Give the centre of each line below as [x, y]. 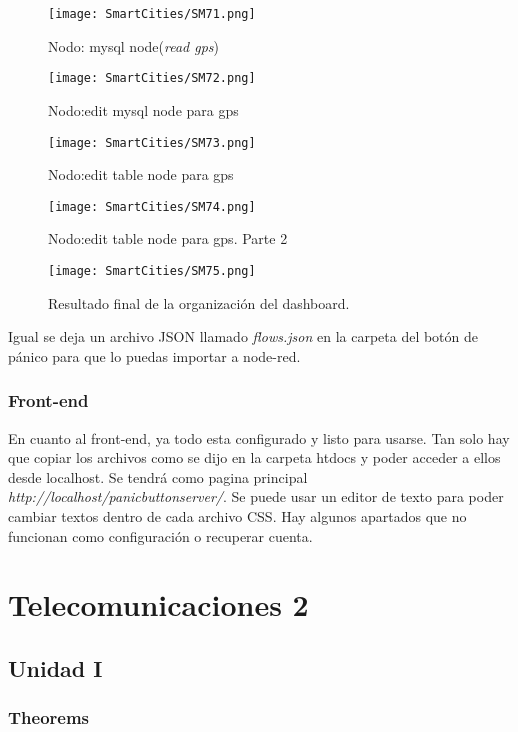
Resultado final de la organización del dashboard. [199, 302]
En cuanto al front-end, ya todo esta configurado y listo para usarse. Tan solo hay [259, 437]
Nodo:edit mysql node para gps [143, 109]
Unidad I [55, 667]
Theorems [49, 717]
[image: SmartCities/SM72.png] [152, 78]
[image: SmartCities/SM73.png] [152, 142]
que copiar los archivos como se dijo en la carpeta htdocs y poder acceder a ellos [254, 457]
